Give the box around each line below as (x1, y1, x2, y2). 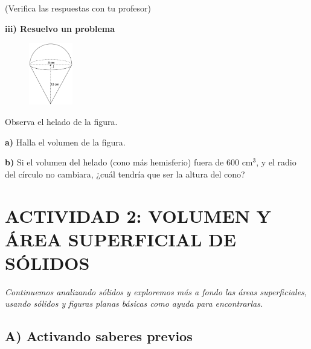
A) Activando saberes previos (5, 327, 193, 345)
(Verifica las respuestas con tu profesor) (5, 2, 152, 14)
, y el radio (256, 156, 297, 168)
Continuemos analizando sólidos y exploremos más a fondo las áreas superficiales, (5, 285, 307, 298)
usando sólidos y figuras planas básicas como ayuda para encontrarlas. (5, 297, 263, 310)
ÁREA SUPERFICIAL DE (5, 226, 236, 251)
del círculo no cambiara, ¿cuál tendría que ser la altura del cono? (5, 167, 245, 180)
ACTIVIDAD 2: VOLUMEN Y (5, 203, 271, 228)
